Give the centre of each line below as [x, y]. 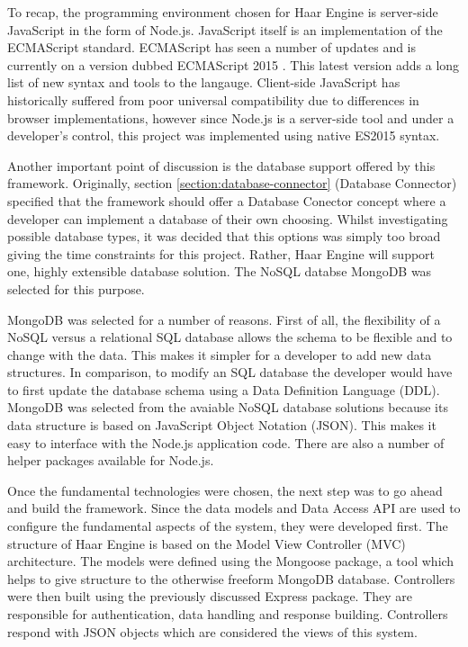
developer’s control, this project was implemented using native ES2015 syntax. [224, 135]
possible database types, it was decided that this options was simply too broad [224, 236]
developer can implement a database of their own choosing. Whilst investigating [228, 218]
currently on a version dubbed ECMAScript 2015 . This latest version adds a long [234, 64]
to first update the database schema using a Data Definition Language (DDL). [224, 389]
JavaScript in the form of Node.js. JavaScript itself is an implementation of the [225, 29]
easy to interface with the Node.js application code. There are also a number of [226, 442]
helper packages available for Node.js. [111, 460]
